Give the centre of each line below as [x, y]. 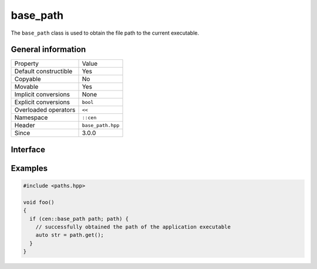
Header [25, 125]
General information [48, 50]
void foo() [39, 202]
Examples [29, 168]
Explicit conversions [42, 102]
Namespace [31, 117]
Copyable [28, 79]
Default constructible [43, 72]
